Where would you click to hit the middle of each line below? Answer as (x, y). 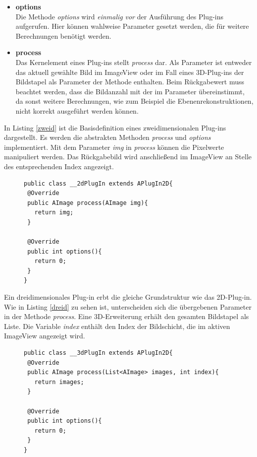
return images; (59, 382)
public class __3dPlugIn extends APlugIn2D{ (98, 353)
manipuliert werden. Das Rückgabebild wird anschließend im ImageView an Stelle (128, 157)
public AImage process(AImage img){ (88, 203)
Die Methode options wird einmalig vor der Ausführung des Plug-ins (120, 16)
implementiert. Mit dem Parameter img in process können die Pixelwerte (114, 147)
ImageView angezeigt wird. (45, 336)
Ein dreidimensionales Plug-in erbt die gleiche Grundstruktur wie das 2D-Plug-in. (128, 297)
